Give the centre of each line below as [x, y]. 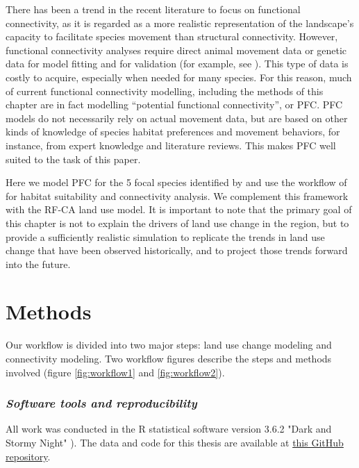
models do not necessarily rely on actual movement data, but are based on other [177, 118]
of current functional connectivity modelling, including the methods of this [165, 91]
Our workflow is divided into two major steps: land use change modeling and [169, 345]
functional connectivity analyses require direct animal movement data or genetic [176, 50]
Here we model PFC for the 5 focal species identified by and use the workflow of [176, 182]
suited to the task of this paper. [73, 159]
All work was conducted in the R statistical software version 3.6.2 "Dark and [169, 429]
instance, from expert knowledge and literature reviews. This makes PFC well [171, 145]
